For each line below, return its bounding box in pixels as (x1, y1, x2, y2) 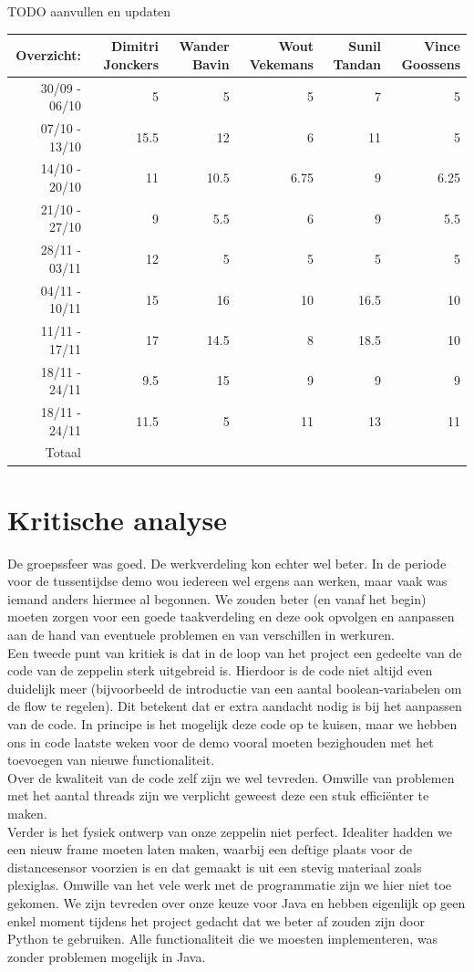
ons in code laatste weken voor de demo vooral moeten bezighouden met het (7, 732, 434, 751)
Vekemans (249, 54, 314, 73)
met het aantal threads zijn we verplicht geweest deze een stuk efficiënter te (7, 786, 429, 805)
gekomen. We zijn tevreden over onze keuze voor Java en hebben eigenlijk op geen (7, 893, 466, 912)
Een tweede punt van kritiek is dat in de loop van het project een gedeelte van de (7, 643, 462, 662)
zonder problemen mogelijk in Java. (7, 946, 206, 966)
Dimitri (111, 37, 160, 56)
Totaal (45, 443, 81, 462)
